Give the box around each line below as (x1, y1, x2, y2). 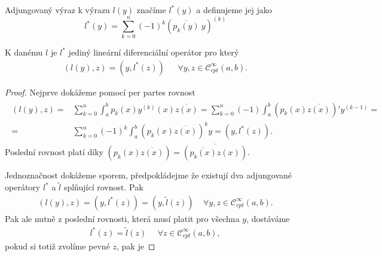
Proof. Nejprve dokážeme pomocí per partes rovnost (5, 85, 195, 98)
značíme (136, 4, 166, 16)
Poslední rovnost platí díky (5, 146, 103, 158)
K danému (5, 46, 43, 58)
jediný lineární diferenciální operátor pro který (68, 46, 239, 58)
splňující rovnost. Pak (63, 181, 143, 193)
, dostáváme (246, 212, 290, 224)
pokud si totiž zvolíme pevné (5, 240, 110, 252)
